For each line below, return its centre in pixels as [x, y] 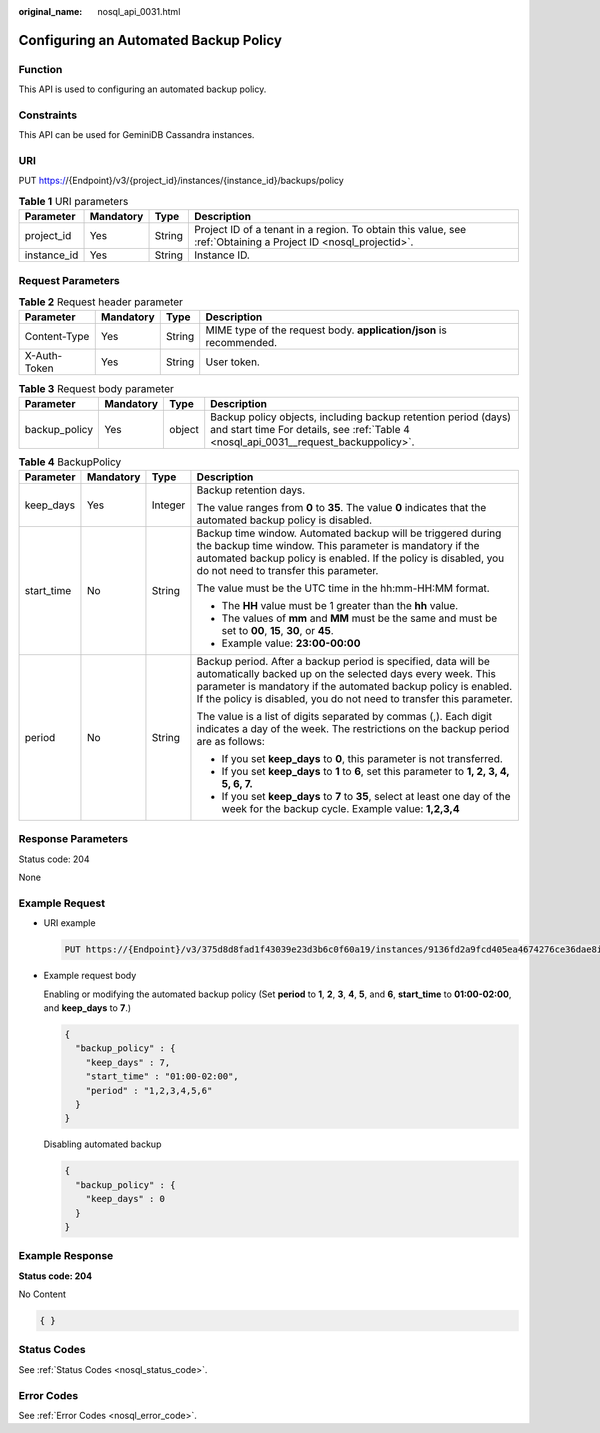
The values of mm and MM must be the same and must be [359, 618]
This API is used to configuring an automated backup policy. [142, 89]
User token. [232, 362]
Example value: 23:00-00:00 [291, 643]
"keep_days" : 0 [125, 1199]
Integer [168, 505]
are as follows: [230, 742]
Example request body [90, 976]
